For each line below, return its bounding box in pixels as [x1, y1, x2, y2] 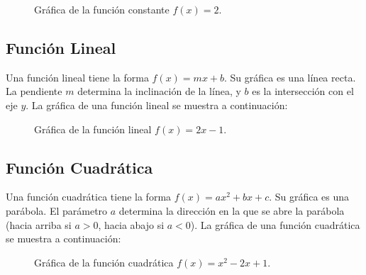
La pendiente [6, 84, 62, 99]
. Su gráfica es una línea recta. [224, 69, 356, 84]
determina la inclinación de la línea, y [77, 84, 241, 99]
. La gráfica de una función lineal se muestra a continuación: [26, 97, 288, 112]
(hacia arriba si [6, 217, 72, 232]
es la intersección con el [252, 84, 354, 99]
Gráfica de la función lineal [34, 121, 152, 136]
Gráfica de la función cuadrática [34, 254, 174, 269]
